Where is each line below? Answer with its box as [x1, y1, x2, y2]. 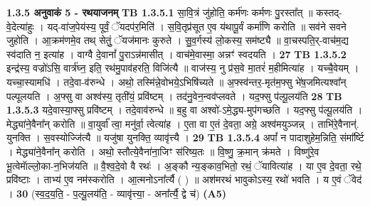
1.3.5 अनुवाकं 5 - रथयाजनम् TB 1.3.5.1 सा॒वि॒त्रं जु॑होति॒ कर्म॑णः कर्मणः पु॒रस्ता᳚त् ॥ [6, 5, 313, 19]
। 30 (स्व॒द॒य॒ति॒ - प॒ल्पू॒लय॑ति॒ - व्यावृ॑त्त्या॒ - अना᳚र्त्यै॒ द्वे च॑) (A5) [6, 185, 227, 200]
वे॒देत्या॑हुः [6, 18, 34, 33]
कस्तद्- [316, 5, 342, 19]
